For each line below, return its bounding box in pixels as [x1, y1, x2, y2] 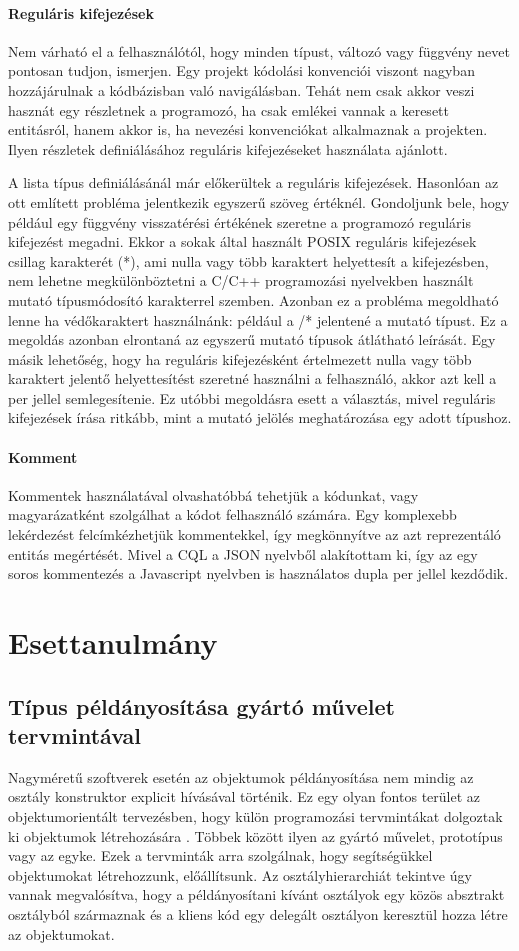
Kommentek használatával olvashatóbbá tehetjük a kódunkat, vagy [8, 484, 419, 505]
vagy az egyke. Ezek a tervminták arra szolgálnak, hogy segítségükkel [8, 845, 433, 866]
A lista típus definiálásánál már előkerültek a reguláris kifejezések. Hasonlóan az [8, 172, 499, 193]
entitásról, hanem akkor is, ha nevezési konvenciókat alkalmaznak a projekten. [8, 119, 488, 140]
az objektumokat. [8, 923, 115, 944]
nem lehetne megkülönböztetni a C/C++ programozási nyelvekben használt [8, 270, 474, 291]
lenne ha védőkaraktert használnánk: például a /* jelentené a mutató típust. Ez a [8, 309, 508, 330]
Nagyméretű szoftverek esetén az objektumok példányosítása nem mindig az [8, 766, 474, 787]
